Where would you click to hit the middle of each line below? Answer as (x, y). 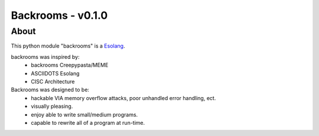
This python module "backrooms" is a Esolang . (68, 46)
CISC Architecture (53, 81)
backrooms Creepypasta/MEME (70, 65)
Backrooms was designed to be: (50, 90)
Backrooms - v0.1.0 (59, 15)
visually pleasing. (52, 107)
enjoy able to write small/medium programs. (84, 114)
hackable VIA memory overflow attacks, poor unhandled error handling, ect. (123, 98)
